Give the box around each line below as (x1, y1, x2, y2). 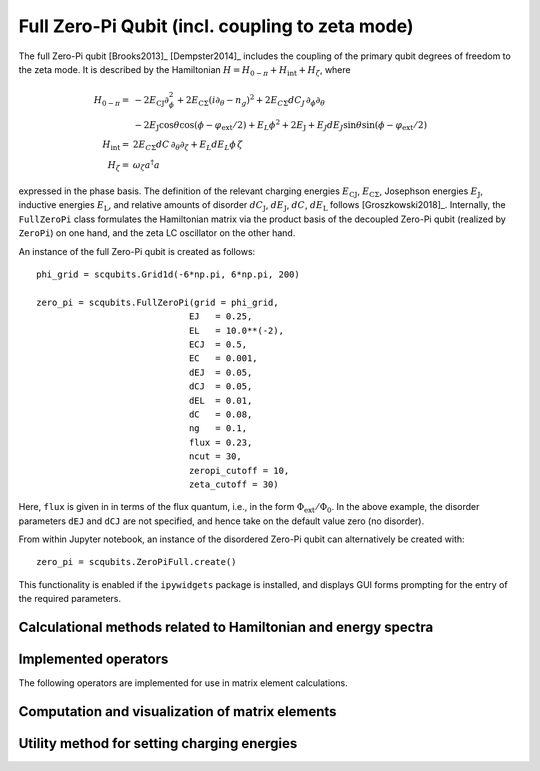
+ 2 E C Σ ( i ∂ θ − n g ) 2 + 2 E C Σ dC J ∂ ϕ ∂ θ (176, 93, 325, 108)
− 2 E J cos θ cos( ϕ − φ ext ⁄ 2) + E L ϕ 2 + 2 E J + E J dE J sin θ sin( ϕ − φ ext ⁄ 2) (134, 117, 428, 133)
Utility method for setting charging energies (18, 735, 298, 752)
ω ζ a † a (132, 157, 160, 173)
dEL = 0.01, (188, 395, 253, 406)
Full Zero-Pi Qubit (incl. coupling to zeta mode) (18, 15, 414, 37)
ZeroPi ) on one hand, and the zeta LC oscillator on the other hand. (18, 227, 296, 239)
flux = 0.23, (188, 436, 253, 448)
